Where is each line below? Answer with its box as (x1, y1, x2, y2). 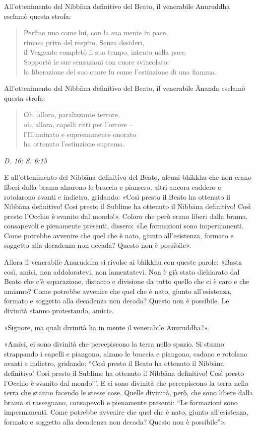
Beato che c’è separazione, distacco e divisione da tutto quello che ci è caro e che (4, 276, 250, 287)
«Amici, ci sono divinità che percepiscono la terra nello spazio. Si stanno (4, 339, 224, 349)
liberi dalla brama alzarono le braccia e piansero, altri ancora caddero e (4, 181, 221, 192)
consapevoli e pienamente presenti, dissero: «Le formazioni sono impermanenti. (4, 220, 244, 231)
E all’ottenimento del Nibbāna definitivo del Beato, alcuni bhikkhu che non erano (4, 172, 252, 182)
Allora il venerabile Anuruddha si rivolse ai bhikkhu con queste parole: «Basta (4, 257, 242, 267)
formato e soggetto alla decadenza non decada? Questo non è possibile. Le (4, 295, 229, 306)
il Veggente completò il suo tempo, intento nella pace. (23, 47, 187, 57)
